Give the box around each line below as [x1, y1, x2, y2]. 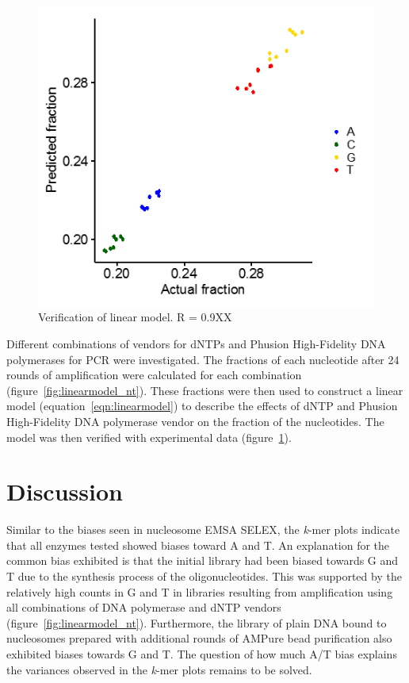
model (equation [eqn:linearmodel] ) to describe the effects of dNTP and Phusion [6, 397, 398, 414]
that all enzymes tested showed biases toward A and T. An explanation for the [6, 536, 390, 553]
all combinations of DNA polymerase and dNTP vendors [6, 599, 281, 616]
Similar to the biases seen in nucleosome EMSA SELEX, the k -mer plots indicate [6, 521, 400, 538]
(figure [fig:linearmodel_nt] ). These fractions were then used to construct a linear [6, 382, 403, 398]
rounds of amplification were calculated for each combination [6, 366, 302, 383]
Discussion [6, 475, 123, 508]
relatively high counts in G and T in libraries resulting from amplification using [6, 583, 393, 600]
